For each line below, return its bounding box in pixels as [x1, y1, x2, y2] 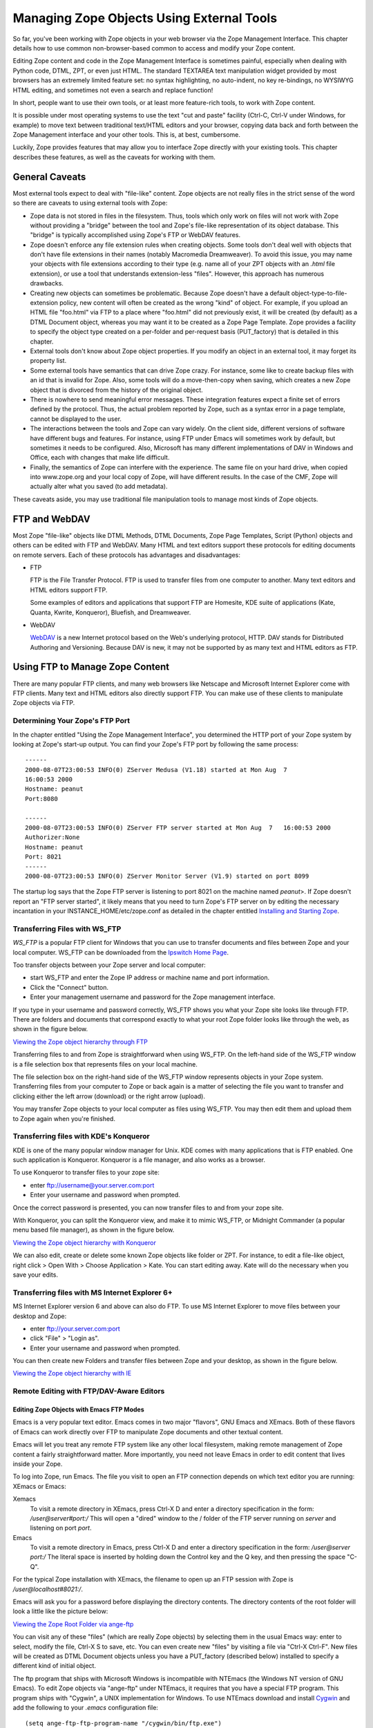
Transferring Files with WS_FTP [12, 923, 122, 933]
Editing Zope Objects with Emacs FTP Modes [12, 1405, 144, 1414]
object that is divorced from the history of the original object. [30, 386, 203, 394]
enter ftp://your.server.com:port [30, 1324, 120, 1333]
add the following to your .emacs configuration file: [12, 1703, 159, 1711]
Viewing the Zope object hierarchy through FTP [12, 1037, 148, 1046]
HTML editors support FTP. [30, 585, 108, 594]
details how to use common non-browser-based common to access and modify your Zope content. [12, 44, 296, 52]
